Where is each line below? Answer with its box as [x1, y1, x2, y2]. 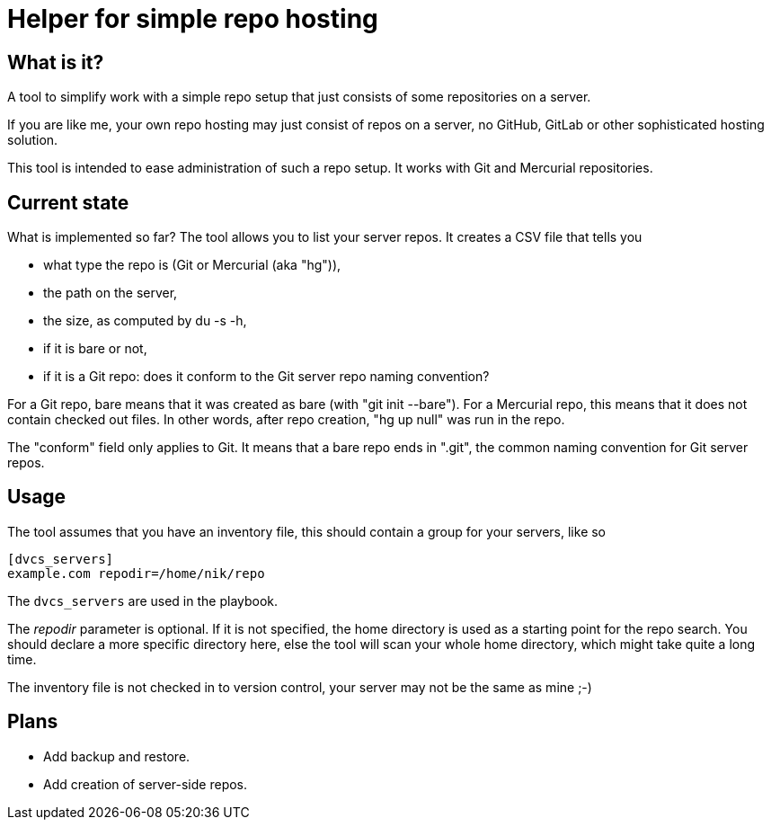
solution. [7, 132, 58, 148]
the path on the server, [43, 285, 178, 301]
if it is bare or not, [43, 341, 147, 357]
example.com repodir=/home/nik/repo [7, 565, 265, 581]
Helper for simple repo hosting [7, 4, 378, 34]
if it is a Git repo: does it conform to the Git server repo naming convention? [43, 369, 490, 385]
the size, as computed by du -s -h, [43, 313, 247, 329]
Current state [7, 191, 129, 214]
